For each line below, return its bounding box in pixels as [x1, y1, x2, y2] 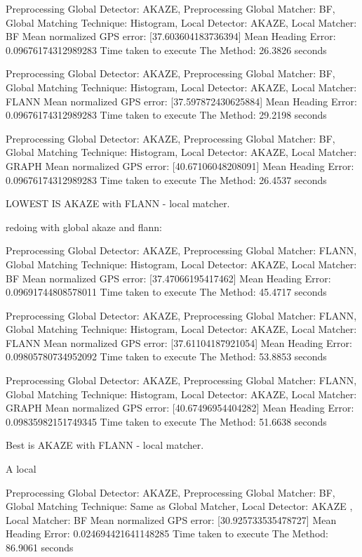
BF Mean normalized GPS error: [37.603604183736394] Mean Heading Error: [6, 29, 336, 44]
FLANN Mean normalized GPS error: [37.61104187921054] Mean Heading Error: [6, 335, 352, 350]
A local [6, 461, 36, 476]
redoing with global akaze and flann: [6, 219, 162, 234]
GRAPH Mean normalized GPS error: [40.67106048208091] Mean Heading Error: [6, 158, 354, 173]
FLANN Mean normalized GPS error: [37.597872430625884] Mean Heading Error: [6, 93, 357, 108]
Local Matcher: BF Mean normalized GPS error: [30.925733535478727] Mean [6, 512, 337, 527]
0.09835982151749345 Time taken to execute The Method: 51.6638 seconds [6, 414, 327, 428]
